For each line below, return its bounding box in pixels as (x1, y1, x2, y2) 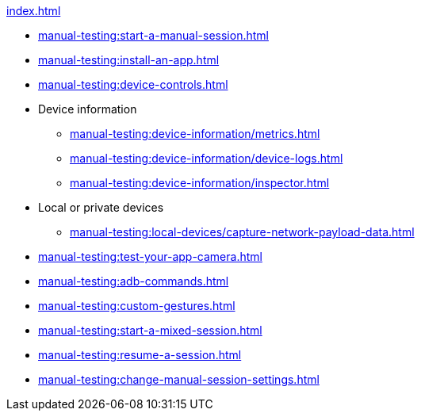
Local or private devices (38, 201, 164, 214)
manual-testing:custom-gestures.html (38, 299, 235, 312)
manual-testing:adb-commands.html (38, 274, 229, 288)
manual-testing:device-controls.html (38, 78, 228, 91)
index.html (6, 4, 61, 17)
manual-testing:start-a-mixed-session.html (38, 323, 262, 337)
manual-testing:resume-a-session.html (38, 348, 242, 362)
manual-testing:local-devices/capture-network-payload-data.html (70, 225, 415, 239)
